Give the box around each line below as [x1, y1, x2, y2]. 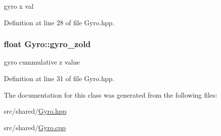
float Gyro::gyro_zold [4, 38, 91, 50]
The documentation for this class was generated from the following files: [4, 89, 218, 100]
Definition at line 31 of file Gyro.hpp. [4, 73, 114, 83]
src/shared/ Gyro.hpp [4, 106, 67, 116]
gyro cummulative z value [4, 57, 80, 67]
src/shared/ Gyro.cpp [4, 122, 66, 132]
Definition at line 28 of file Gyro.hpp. [4, 17, 114, 27]
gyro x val [4, 1, 34, 11]
